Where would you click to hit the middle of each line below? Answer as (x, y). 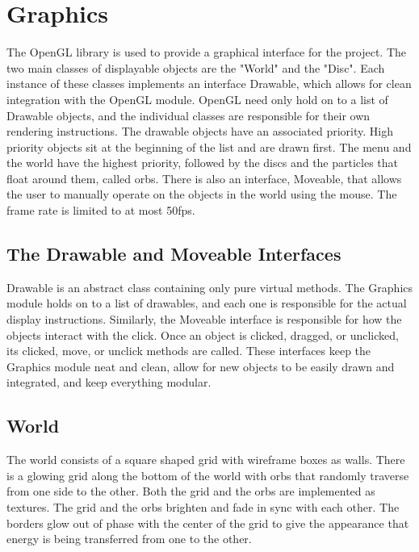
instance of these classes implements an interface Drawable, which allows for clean (209, 84)
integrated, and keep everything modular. (109, 382)
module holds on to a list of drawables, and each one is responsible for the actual (207, 303)
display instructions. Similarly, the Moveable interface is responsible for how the (204, 319)
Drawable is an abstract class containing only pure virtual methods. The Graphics (210, 287)
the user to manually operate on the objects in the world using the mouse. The (202, 194)
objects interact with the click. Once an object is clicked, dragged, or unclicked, (203, 335)
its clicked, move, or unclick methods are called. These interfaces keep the (189, 351)
